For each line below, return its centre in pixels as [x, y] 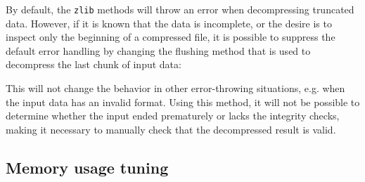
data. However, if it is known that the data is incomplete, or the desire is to [169, 23]
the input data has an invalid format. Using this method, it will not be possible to [183, 102]
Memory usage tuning [87, 167]
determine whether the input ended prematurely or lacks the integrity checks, [173, 116]
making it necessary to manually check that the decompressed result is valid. [171, 129]
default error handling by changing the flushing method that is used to [158, 50]
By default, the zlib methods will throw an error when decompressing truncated [180, 9]
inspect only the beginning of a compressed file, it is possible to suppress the [171, 37]
